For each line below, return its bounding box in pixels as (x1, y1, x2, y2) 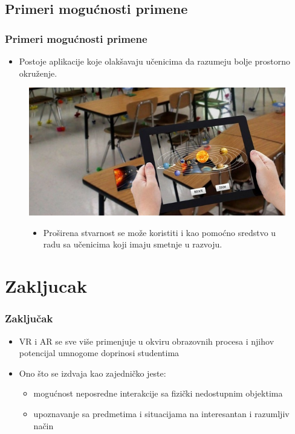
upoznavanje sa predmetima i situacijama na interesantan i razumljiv (33, 407, 290, 420)
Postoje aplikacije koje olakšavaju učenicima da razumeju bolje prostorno (19, 55, 290, 67)
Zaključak (5, 311, 53, 326)
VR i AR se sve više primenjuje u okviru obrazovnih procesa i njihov (19, 334, 274, 347)
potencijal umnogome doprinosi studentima (19, 346, 180, 359)
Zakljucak (5, 273, 87, 298)
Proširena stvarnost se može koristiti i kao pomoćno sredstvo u (43, 226, 276, 238)
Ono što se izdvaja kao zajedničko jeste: (19, 366, 166, 379)
